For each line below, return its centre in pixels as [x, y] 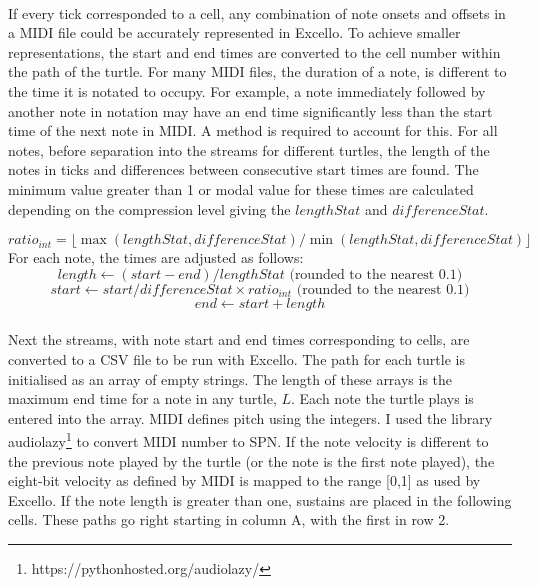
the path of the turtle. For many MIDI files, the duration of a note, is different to [257, 71]
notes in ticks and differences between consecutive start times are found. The [243, 169]
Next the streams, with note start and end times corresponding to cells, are [239, 339]
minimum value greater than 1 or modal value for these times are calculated [241, 188]
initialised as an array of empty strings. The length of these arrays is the [230, 378]
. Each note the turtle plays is [382, 398]
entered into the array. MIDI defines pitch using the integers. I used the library [250, 417]
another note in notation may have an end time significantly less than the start [250, 110]
